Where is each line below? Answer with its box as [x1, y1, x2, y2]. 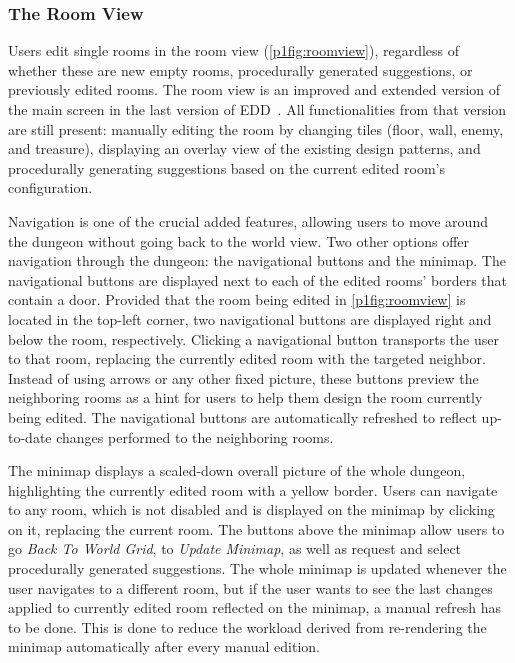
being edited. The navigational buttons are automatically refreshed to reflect [8, 406, 477, 427]
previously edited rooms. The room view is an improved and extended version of [8, 79, 501, 100]
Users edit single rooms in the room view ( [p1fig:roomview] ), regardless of [8, 40, 460, 61]
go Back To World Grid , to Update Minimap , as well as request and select [8, 538, 462, 559]
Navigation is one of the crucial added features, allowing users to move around [8, 210, 488, 231]
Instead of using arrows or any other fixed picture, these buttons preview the [8, 367, 479, 388]
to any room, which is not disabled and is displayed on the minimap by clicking [8, 499, 495, 520]
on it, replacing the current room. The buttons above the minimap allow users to [8, 518, 505, 539]
